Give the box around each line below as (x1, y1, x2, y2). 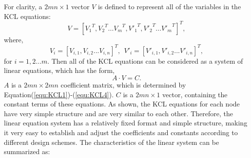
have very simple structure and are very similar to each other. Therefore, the (4, 108, 233, 118)
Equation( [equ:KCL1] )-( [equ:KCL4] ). (4, 89, 114, 99)
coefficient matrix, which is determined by (60, 79, 186, 89)
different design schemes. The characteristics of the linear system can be (4, 137, 219, 147)
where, (4, 34, 23, 44)
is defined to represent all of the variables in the (97, 1, 241, 11)
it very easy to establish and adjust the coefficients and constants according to (4, 127, 238, 137)
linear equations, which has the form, (4, 65, 115, 75)
